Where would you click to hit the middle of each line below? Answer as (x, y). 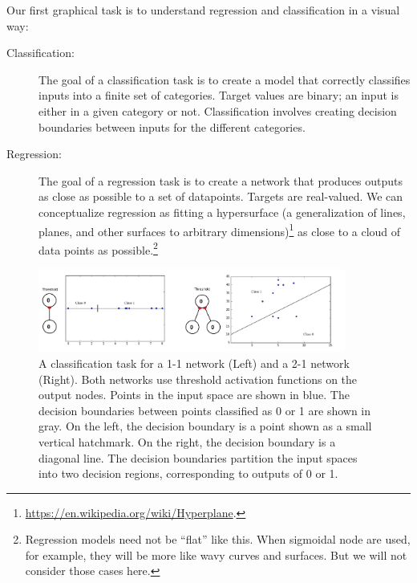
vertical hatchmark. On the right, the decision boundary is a (187, 441)
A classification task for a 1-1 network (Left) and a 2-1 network (194, 363)
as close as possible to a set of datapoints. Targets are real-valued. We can (221, 196)
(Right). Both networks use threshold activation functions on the (198, 379)
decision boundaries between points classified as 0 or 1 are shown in (205, 410)
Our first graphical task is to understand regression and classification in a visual (203, 10)
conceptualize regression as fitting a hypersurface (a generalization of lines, (222, 212)
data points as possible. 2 (98, 248)
